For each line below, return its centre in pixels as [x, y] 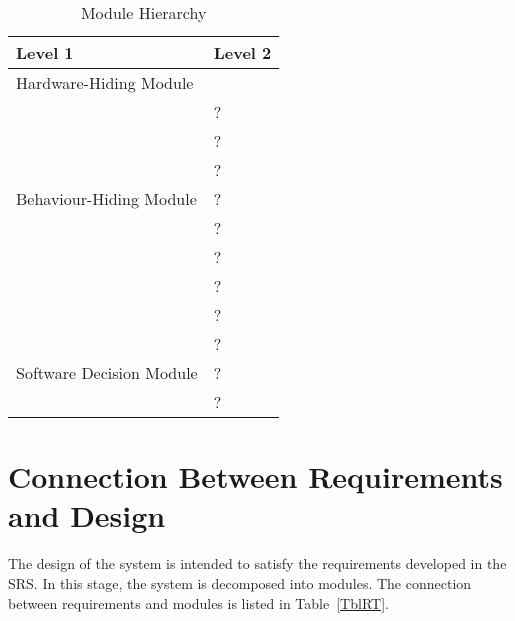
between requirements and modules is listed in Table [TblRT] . [198, 602]
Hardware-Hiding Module [105, 82]
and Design [87, 515]
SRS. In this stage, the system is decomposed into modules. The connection [240, 582]
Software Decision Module [107, 372]
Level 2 [242, 52]
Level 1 [45, 52]
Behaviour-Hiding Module [106, 198]
